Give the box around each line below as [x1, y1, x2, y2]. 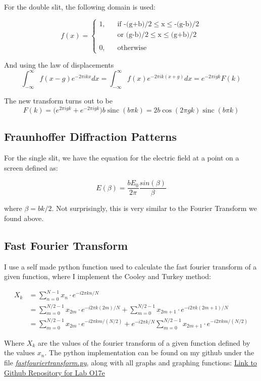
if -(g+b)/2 [117, 20, 152, 28]
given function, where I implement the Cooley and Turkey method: [4, 271, 211, 282]
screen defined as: [4, 162, 58, 173]
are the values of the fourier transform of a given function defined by [37, 337, 250, 348]
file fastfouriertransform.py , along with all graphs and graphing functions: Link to [4, 357, 257, 367]
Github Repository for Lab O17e [4, 367, 105, 377]
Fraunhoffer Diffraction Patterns [4, 129, 177, 144]
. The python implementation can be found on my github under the [44, 347, 254, 358]
